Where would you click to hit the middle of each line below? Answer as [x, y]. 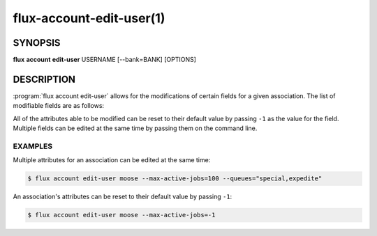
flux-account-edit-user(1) [89, 18]
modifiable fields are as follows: [59, 106]
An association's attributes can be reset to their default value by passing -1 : [123, 197]
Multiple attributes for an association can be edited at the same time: [112, 160]
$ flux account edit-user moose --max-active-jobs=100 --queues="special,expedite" [175, 179]
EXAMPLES [32, 146]
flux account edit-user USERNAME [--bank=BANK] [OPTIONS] [105, 60]
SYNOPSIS [37, 43]
